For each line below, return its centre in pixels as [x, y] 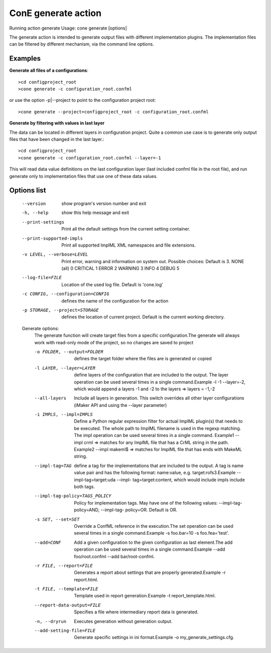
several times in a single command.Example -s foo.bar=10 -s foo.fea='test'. [152, 533]
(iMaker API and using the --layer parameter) [120, 405]
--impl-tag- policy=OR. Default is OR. [139, 510]
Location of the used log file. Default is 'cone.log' [112, 284]
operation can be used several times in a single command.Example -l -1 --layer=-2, [160, 382]
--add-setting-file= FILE [65, 631]
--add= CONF [48, 542]
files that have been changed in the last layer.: [57, 139]
